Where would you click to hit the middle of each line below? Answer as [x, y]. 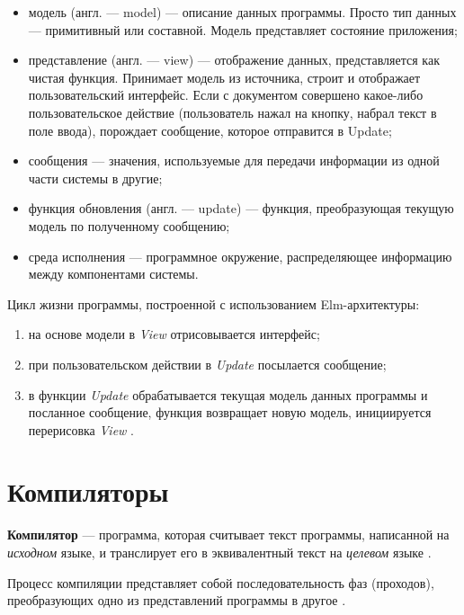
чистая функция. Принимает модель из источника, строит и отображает [224, 77]
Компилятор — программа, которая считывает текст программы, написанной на [228, 535]
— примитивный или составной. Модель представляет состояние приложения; [243, 29]
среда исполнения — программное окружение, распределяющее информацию [240, 256]
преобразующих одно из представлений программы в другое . [177, 600]
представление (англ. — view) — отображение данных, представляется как [234, 60]
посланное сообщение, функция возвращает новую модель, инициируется [230, 412]
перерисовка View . [81, 429]
